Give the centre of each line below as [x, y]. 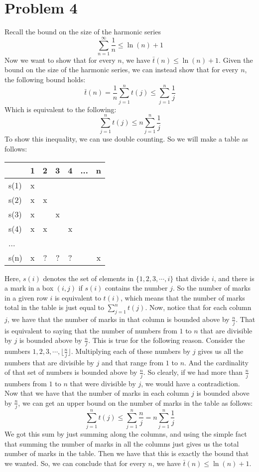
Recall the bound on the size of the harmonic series [83, 32]
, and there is [234, 278]
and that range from [133, 362]
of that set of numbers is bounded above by [71, 372]
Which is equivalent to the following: [61, 109]
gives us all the [221, 351]
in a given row [26, 297]
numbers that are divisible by [49, 362]
